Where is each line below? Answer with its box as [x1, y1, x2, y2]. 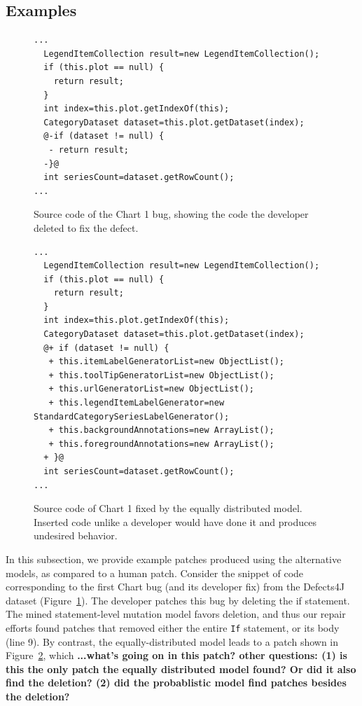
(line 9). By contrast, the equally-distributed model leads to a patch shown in [6, 634, 339, 649]
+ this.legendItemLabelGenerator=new [48, 398, 225, 408]
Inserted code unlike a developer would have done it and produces [34, 514, 316, 529]
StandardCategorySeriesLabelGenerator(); [34, 411, 230, 422]
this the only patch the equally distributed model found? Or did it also [6, 661, 356, 676]
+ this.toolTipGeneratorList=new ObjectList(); [48, 370, 274, 380]
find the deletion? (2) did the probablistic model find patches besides [6, 675, 347, 690]
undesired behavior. [34, 528, 118, 543]
